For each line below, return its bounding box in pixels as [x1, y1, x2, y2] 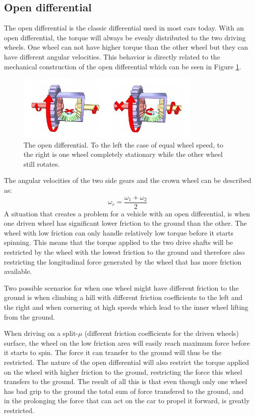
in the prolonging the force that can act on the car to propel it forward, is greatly [4, 395, 250, 406]
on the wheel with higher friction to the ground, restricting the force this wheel [4, 366, 242, 377]
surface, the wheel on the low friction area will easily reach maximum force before [4, 337, 250, 348]
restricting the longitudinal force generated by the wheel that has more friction [4, 256, 242, 267]
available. [4, 266, 32, 276]
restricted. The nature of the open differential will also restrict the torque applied [4, 357, 249, 367]
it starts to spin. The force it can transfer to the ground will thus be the [4, 347, 222, 357]
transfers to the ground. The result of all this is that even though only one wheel [4, 376, 247, 387]
